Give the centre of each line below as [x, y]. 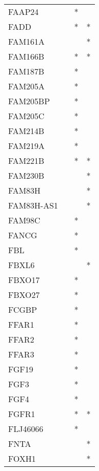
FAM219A [27, 146]
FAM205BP [29, 101]
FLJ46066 [26, 429]
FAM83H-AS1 [33, 205]
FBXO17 [24, 280]
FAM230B [26, 175]
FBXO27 [24, 295]
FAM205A [27, 86]
